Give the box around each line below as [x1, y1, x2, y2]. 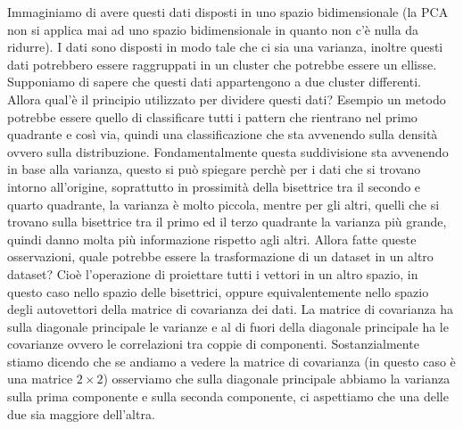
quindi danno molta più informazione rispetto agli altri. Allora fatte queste [7, 229, 417, 248]
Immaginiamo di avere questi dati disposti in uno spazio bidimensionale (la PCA [7, 3, 449, 21]
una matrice [7, 369, 73, 388]
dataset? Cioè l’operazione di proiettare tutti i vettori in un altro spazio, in [7, 264, 418, 283]
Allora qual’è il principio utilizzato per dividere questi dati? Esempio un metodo [7, 89, 446, 108]
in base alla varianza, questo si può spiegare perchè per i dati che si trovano [7, 160, 421, 178]
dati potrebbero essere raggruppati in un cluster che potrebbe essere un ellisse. [7, 54, 437, 73]
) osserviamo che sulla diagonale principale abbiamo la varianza [103, 369, 451, 388]
